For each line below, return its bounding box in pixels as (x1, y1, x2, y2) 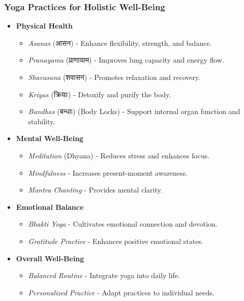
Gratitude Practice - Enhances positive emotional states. (28, 235, 203, 246)
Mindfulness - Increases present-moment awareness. (28, 167, 188, 178)
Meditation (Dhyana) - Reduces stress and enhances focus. (28, 150, 210, 160)
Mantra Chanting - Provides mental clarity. (28, 184, 163, 195)
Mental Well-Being (16, 133, 84, 144)
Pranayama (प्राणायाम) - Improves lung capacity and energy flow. (28, 54, 225, 65)
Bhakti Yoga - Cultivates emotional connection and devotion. (28, 218, 218, 229)
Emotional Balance (16, 201, 84, 212)
